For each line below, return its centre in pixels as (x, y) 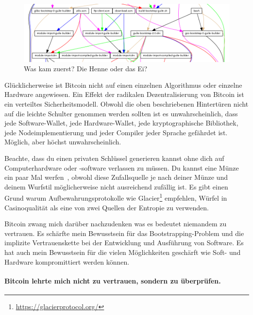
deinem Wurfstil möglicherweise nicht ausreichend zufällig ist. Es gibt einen (116, 186)
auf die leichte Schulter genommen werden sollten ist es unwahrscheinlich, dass (121, 113)
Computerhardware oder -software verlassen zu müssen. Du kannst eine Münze (122, 167)
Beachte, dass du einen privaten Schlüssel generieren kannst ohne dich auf (114, 158)
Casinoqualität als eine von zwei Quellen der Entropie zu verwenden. (107, 207)
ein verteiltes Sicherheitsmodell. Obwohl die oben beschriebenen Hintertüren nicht (126, 104)
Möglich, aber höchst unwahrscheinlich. (63, 142)
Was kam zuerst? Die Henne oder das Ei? (86, 69)
